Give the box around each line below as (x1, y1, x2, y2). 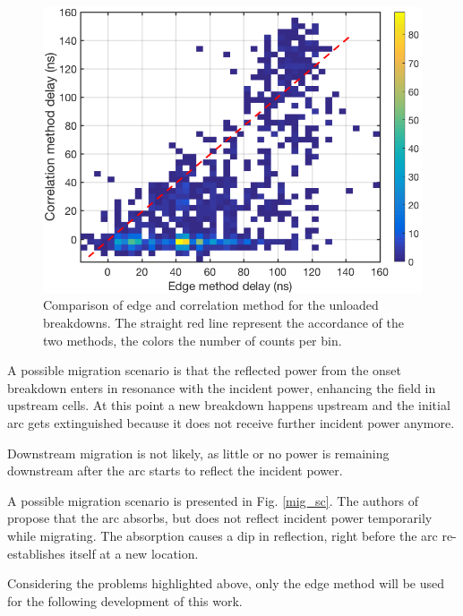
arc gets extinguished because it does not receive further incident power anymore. (7, 414, 455, 432)
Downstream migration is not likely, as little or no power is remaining (7, 443, 390, 462)
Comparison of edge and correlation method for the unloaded (43, 295, 379, 314)
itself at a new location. (69, 543, 199, 562)
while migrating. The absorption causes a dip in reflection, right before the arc (7, 526, 438, 545)
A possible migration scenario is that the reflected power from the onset (7, 361, 401, 380)
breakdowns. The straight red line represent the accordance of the (43, 313, 404, 332)
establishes (7, 543, 65, 562)
